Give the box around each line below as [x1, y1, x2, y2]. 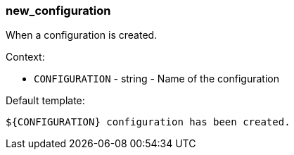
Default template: [6, 94, 85, 107]
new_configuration [6, 4, 111, 18]
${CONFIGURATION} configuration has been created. [6, 116, 290, 128]
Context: [6, 51, 45, 63]
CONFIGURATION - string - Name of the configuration [34, 73, 279, 85]
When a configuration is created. [6, 29, 158, 42]
